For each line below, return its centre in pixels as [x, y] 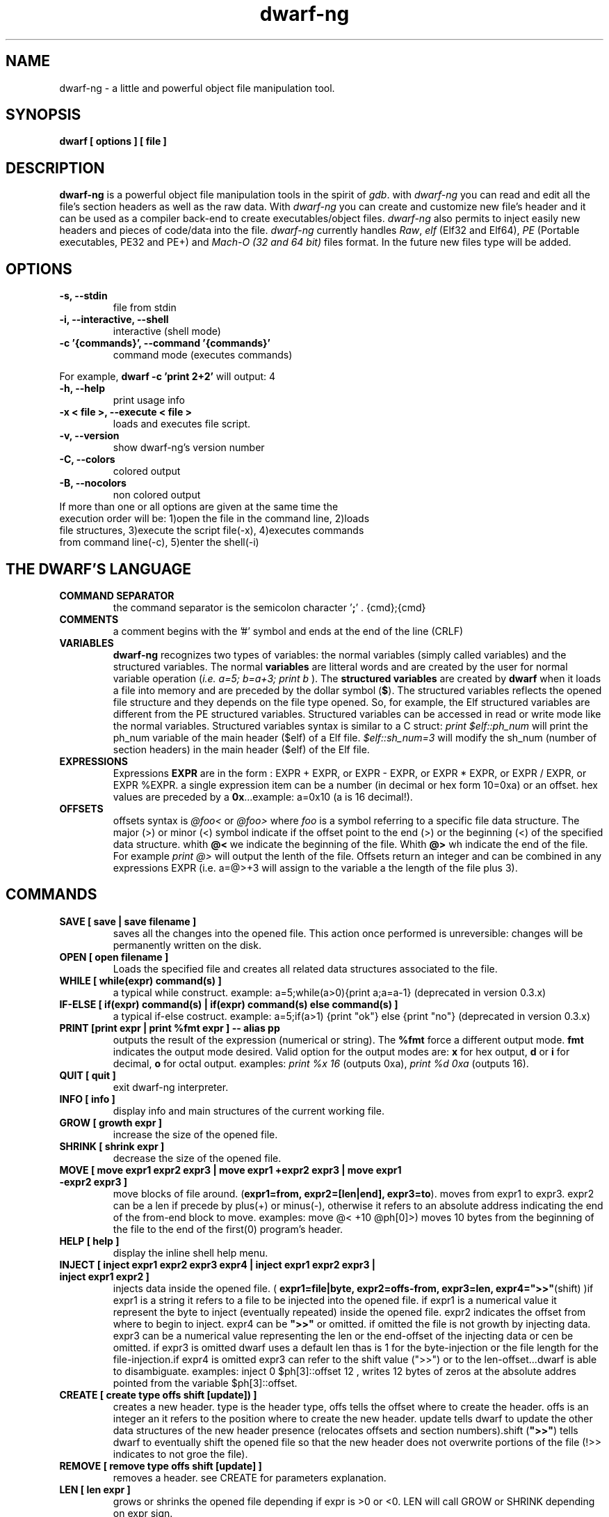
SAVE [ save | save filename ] [128, 921]
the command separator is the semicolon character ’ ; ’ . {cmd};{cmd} [269, 607]
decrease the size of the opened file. [197, 1158]
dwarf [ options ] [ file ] [113, 141]
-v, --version [89, 436]
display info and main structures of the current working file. [249, 1110]
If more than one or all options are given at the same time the [199, 507]
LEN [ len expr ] [95, 1489]
